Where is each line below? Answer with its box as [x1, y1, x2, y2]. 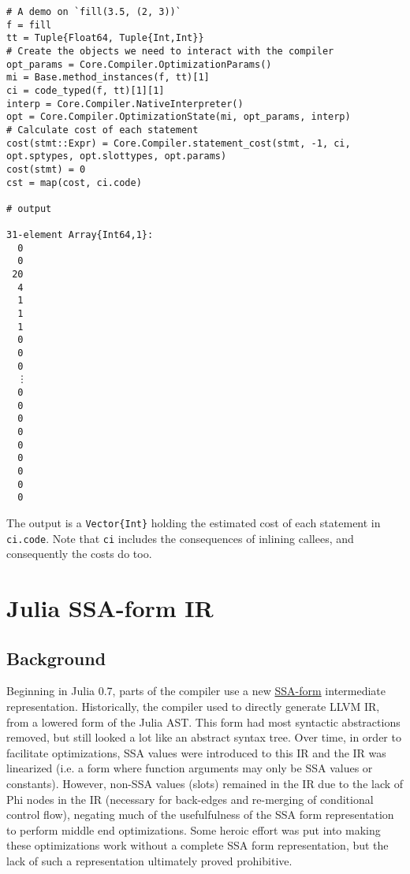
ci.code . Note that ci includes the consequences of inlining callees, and [6, 530, 354, 546]
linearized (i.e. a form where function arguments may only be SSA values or [6, 760, 373, 776]
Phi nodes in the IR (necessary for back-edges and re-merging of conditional [6, 790, 374, 807]
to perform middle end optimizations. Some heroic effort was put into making [6, 821, 381, 838]
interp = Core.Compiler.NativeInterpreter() [6, 98, 244, 110]
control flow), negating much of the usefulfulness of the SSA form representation [6, 806, 394, 823]
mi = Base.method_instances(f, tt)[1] [6, 72, 210, 84]
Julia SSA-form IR [6, 592, 214, 624]
